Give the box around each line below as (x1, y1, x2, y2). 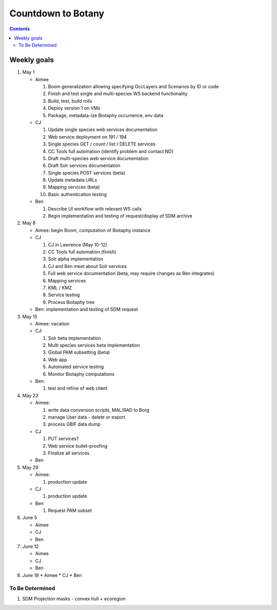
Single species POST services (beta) (48, 169, 126, 176)
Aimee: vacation (35, 320, 69, 327)
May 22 (22, 392, 38, 398)
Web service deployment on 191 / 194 (48, 134, 127, 140)
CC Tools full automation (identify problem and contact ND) (48, 148, 174, 154)
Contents (9, 26, 30, 32)
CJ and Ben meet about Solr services (48, 263, 127, 269)
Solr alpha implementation (48, 256, 104, 262)
